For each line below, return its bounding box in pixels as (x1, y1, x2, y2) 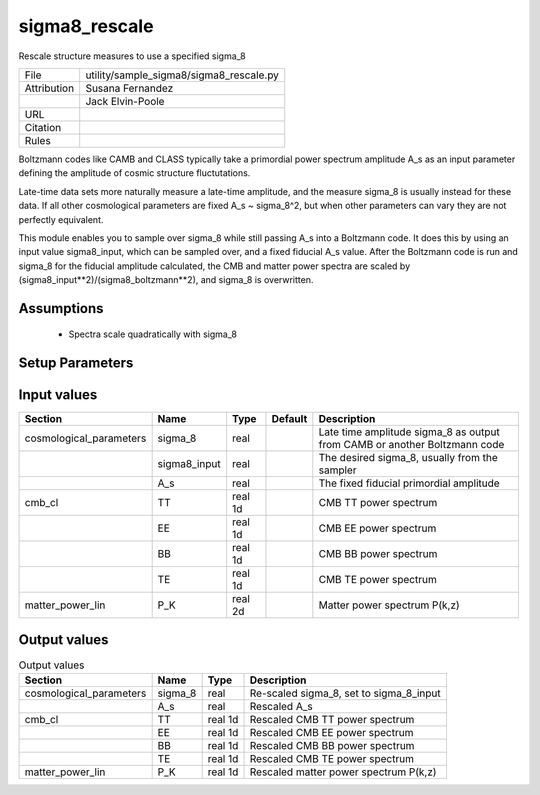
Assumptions (18, 300, 104, 317)
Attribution (24, 81, 75, 95)
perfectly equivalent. (18, 213, 104, 225)
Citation (24, 120, 62, 134)
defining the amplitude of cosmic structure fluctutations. (18, 167, 251, 179)
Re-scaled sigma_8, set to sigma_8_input (249, 686, 442, 700)
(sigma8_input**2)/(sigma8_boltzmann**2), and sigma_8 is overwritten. (18, 274, 314, 286)
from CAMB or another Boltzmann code (318, 438, 505, 452)
